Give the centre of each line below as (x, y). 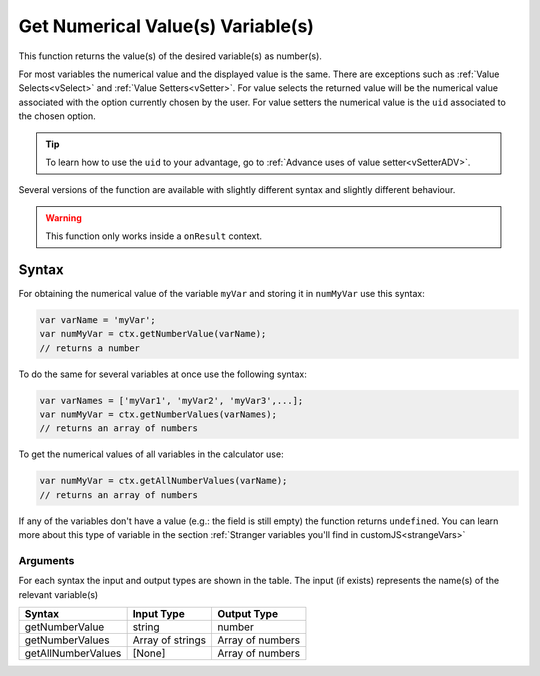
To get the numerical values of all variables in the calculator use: (151, 454)
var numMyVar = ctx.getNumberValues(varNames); (158, 414)
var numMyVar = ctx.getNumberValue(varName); (153, 334)
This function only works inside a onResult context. (154, 236)
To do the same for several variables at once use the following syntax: (162, 374)
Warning (63, 217)
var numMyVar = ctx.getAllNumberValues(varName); (163, 481)
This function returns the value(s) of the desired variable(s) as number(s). (170, 56)
